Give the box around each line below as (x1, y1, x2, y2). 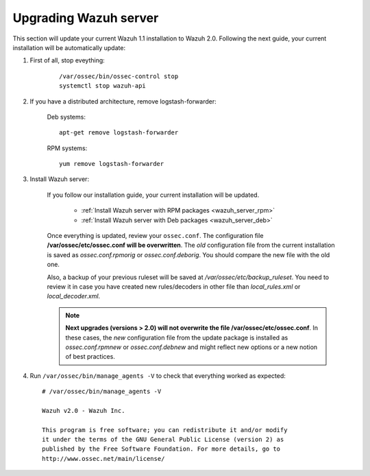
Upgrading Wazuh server (12, 10, 159, 25)
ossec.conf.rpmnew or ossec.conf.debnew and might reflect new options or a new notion (65, 343, 318, 351)
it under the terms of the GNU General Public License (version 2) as (42, 436, 284, 444)
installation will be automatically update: (12, 43, 126, 51)
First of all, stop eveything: (29, 56, 106, 64)
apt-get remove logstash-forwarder (59, 129, 179, 136)
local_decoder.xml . (47, 292, 101, 300)
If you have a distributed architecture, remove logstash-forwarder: (29, 97, 217, 106)
